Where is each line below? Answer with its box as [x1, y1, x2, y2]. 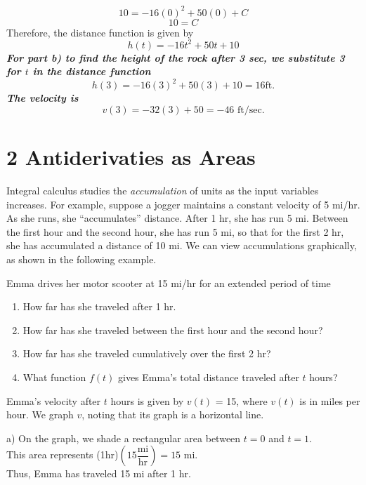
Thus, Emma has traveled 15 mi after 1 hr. [6, 466, 191, 481]
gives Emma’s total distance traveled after [118, 369, 299, 384]
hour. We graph [6, 407, 74, 422]
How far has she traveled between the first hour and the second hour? [22, 322, 323, 337]
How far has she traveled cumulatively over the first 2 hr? [22, 346, 271, 361]
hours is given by [110, 393, 184, 408]
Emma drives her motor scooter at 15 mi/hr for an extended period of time [6, 275, 331, 290]
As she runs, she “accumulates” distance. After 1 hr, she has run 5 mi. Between [6, 211, 348, 225]
